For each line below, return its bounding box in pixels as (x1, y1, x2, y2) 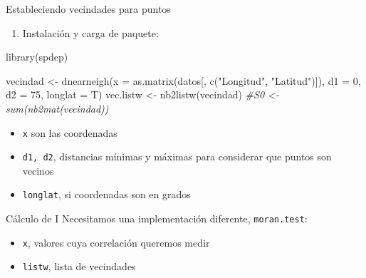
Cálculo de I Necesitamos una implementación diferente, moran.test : (6, 211, 308, 226)
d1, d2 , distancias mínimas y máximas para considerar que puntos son (22, 149, 332, 164)
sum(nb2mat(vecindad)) (6, 101, 109, 115)
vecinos (22, 163, 54, 177)
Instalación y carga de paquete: (22, 25, 159, 40)
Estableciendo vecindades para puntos (6, 1, 171, 16)
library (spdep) (6, 49, 68, 64)
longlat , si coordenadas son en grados (22, 187, 191, 202)
